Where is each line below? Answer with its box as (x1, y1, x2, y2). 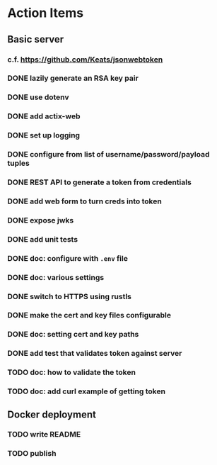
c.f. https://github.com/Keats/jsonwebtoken (7, 55, 163, 65)
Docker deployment (7, 408, 97, 420)
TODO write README (7, 430, 81, 439)
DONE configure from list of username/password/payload (7, 150, 210, 159)
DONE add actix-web (7, 111, 81, 121)
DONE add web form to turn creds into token (7, 196, 163, 206)
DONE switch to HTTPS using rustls (7, 291, 132, 301)
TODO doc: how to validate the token (7, 367, 136, 377)
